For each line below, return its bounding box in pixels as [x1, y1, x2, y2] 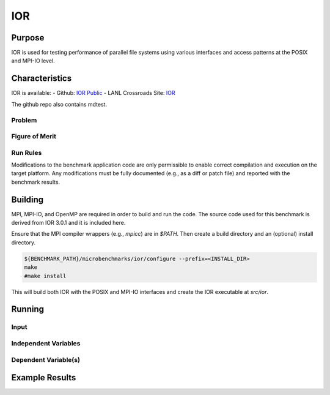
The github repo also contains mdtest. [11, 100, 107, 108]
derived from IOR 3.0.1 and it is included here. [11, 219, 126, 227]
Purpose [11, 32, 45, 43]
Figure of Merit [11, 132, 56, 141]
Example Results [11, 372, 76, 383]
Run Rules [11, 148, 42, 157]
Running [11, 304, 45, 315]
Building [11, 194, 44, 205]
